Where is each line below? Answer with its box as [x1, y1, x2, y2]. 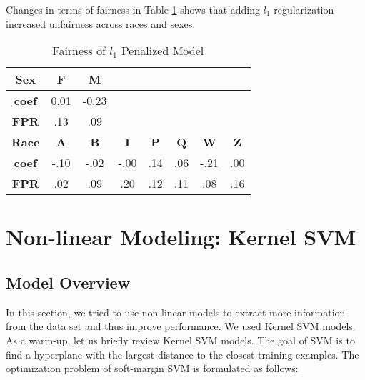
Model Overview [6, 271, 131, 293]
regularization [274, 2, 334, 16]
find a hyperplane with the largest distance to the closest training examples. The [6, 346, 359, 361]
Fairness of [52, 42, 106, 59]
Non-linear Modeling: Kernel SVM [6, 222, 356, 251]
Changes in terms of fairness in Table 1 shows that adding [6, 2, 260, 16]
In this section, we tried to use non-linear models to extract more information [6, 304, 346, 319]
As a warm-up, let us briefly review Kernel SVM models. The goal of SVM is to [6, 332, 355, 347]
